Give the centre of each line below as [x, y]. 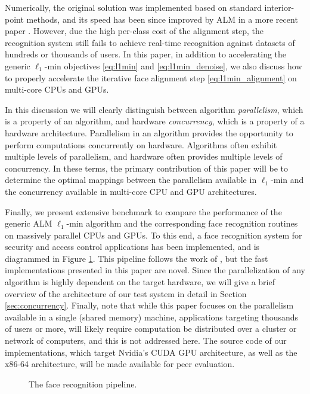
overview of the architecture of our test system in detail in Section [126, 293]
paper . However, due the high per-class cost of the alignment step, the [134, 31]
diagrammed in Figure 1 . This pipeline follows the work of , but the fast [137, 258]
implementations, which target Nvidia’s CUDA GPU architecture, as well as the [151, 352]
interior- [279, 7]
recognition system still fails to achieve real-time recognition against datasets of [150, 42]
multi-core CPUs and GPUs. [57, 89]
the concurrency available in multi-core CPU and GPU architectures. [131, 191]
